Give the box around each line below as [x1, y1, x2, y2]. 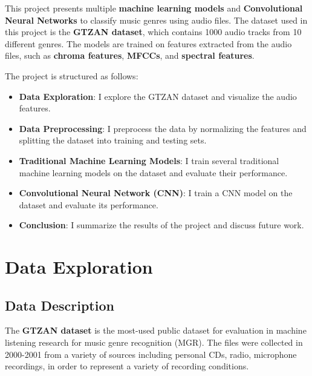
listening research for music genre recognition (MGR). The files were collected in [5, 336, 303, 349]
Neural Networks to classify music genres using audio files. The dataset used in [5, 13, 308, 26]
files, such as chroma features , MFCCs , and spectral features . [5, 49, 255, 62]
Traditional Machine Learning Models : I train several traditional [19, 154, 279, 167]
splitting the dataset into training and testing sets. [19, 134, 207, 147]
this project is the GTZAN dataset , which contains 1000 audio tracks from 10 [5, 25, 302, 38]
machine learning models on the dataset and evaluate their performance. [19, 166, 288, 179]
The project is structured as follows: [5, 69, 138, 82]
